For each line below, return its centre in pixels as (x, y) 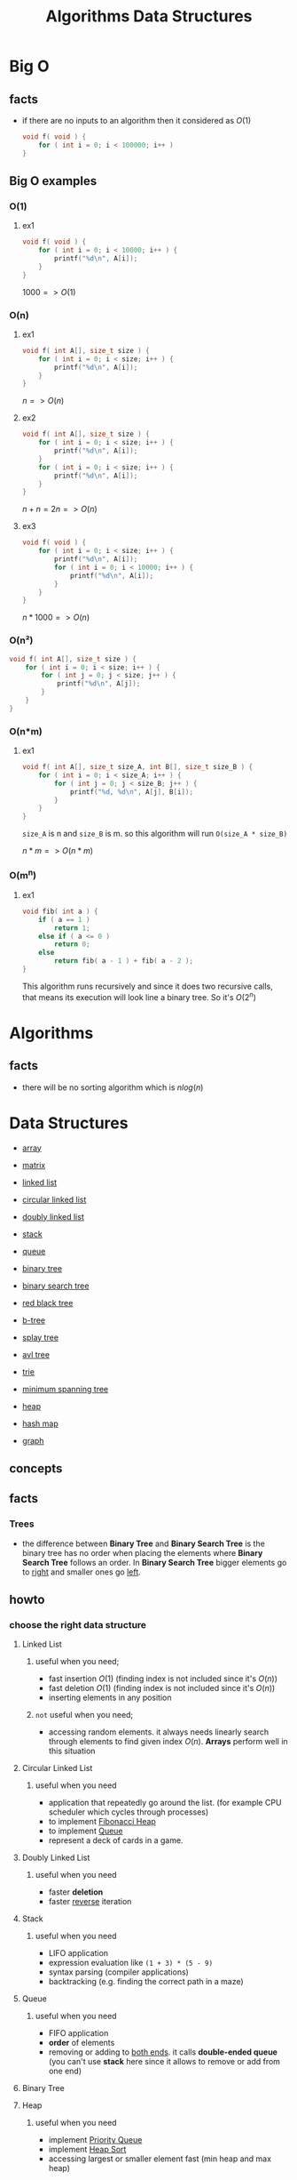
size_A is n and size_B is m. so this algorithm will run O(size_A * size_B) (155, 834)
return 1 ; (72, 928)
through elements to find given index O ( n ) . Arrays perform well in (168, 1742)
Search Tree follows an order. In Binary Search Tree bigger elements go (154, 1562)
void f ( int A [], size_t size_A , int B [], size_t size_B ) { (137, 767)
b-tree (34, 1320)
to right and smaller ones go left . (82, 1572)
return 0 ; (72, 944)
